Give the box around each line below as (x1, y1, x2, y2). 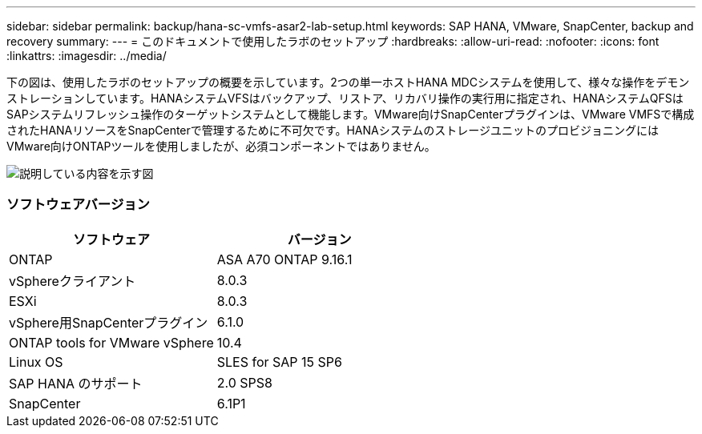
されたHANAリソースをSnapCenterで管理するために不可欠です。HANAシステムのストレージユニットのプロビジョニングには (6, 123, 659, 137)
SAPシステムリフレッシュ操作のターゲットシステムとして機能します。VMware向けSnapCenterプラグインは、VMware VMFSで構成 (6, 107, 695, 121)
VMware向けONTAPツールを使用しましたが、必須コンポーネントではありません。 (6, 139, 436, 153)
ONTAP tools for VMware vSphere (9, 334, 214, 351)
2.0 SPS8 (216, 374, 272, 391)
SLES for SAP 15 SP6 (216, 353, 342, 370)
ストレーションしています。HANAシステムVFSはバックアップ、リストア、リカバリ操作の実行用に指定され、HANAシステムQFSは (6, 91, 684, 105)
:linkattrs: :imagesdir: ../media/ (6, 49, 167, 62)
